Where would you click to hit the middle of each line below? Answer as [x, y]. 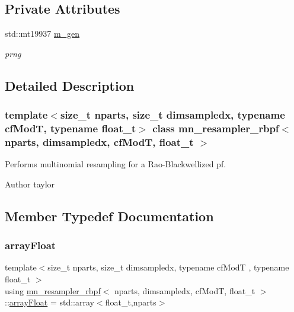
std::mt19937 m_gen [42, 34]
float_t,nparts [131, 302]
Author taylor [30, 184]
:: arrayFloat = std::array [49, 302]
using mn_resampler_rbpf [53, 290]
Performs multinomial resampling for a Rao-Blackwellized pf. [116, 164]
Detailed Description [70, 85]
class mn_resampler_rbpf [216, 128]
